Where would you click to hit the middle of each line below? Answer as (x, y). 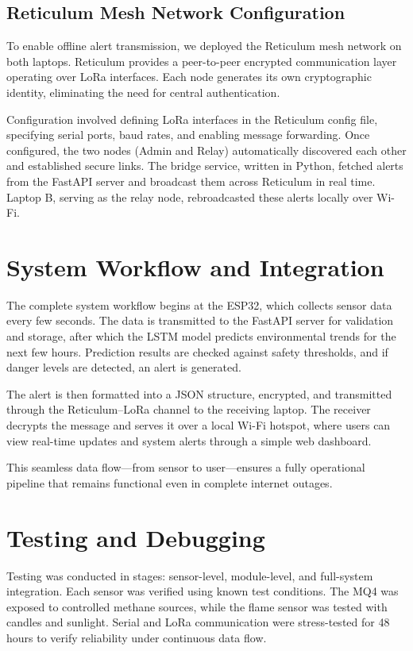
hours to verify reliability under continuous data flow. (137, 637)
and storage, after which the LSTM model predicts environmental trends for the (201, 336)
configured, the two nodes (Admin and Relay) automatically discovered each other (206, 150)
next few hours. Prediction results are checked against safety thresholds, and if (197, 351)
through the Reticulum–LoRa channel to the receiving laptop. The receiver (189, 409)
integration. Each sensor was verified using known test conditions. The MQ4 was (203, 591)
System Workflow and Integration (195, 266)
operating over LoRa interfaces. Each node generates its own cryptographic (189, 77)
